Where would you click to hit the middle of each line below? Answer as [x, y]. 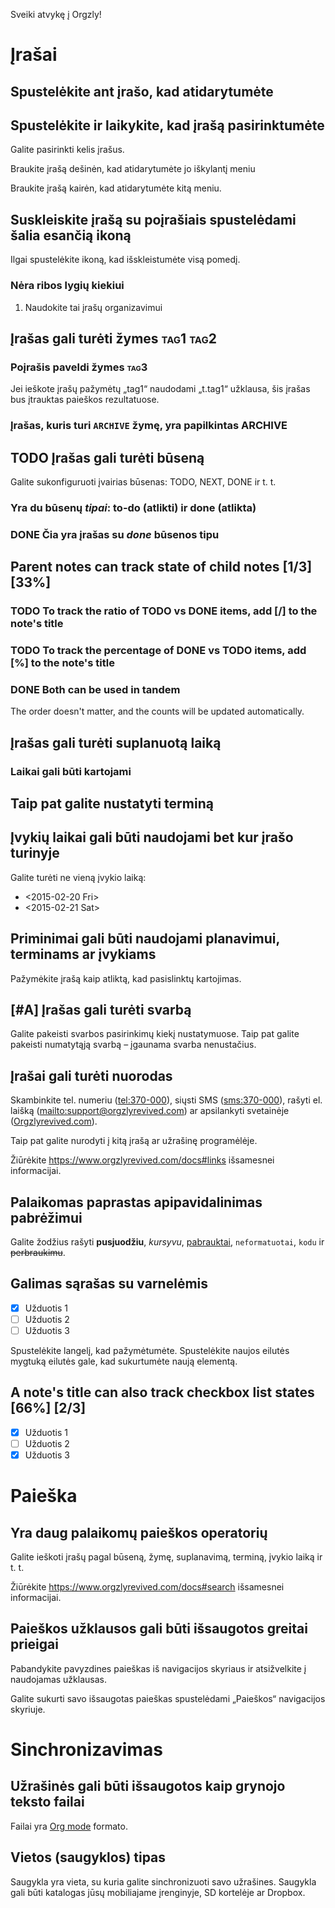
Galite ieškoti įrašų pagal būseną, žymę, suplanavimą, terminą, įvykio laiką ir [166, 1557]
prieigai [34, 1644]
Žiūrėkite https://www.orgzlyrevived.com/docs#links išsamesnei [142, 1160]
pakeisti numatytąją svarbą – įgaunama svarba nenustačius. [133, 1045]
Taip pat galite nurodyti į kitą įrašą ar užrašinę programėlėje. [134, 1141]
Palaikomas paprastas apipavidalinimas [136, 1202]
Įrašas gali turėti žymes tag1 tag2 [113, 338]
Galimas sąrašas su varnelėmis [109, 1284]
